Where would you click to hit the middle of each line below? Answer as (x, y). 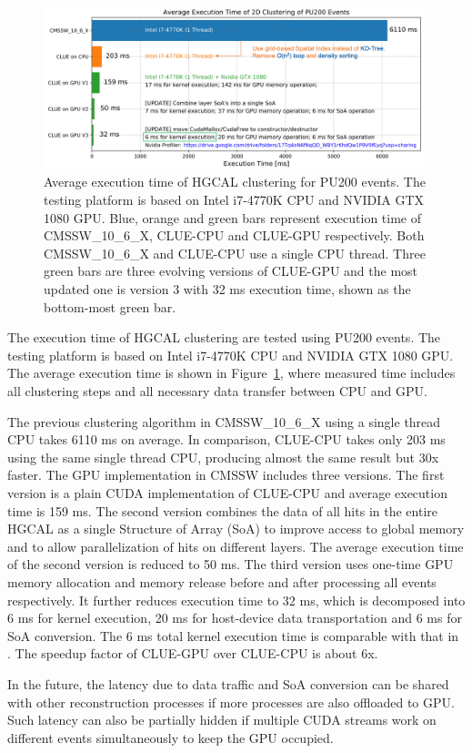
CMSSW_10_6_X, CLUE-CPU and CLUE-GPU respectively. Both (234, 235)
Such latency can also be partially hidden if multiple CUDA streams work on (222, 720)
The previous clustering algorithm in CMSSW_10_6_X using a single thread (224, 421)
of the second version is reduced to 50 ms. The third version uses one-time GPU (231, 564)
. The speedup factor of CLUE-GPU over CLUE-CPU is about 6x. (193, 653)
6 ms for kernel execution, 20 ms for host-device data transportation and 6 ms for (235, 618)
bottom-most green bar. (110, 306)
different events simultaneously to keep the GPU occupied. (171, 737)
